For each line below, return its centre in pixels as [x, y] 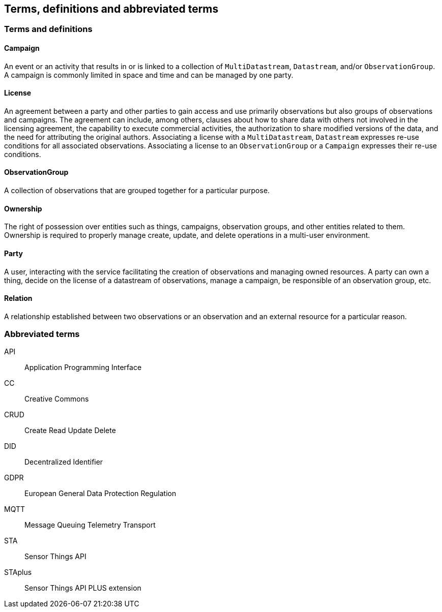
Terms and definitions [48, 29]
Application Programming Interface [83, 368]
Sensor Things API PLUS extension [83, 588]
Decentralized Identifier [64, 462]
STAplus [18, 572]
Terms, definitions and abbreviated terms [111, 9]
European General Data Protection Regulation [100, 494]
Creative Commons [57, 399]
